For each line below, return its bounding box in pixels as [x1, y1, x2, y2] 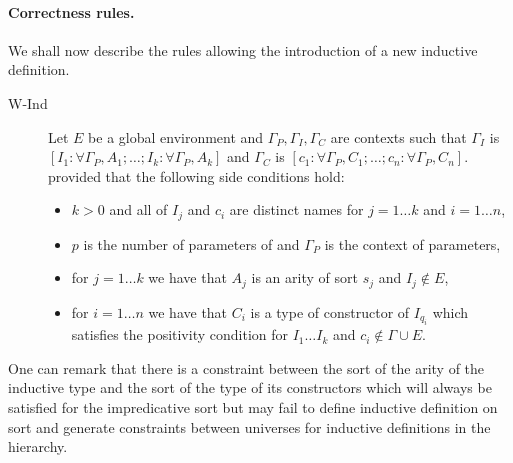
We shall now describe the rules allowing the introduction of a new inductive [8, 39, 478, 60]
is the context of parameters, [324, 233, 501, 254]
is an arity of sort [251, 267, 358, 288]
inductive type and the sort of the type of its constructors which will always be [8, 377, 492, 398]
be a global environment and [88, 126, 264, 147]
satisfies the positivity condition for [71, 324, 288, 345]
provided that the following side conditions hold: [48, 165, 345, 186]
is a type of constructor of [250, 301, 410, 322]
